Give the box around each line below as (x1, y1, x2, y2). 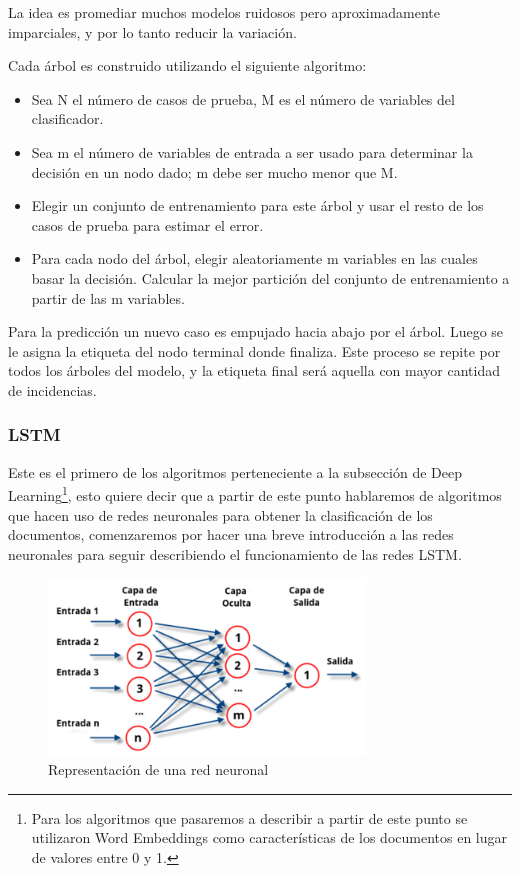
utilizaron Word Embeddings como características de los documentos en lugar (31, 827, 508, 848)
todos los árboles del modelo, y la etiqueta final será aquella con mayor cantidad (8, 360, 500, 381)
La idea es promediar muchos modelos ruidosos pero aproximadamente (8, 2, 441, 22)
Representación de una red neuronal (48, 759, 269, 780)
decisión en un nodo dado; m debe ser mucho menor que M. (31, 161, 398, 182)
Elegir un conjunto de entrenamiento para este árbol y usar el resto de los (31, 195, 484, 216)
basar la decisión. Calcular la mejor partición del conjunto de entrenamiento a (31, 267, 510, 288)
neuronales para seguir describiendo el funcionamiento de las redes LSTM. (8, 543, 462, 564)
